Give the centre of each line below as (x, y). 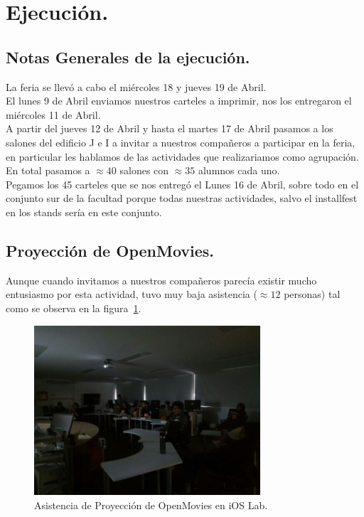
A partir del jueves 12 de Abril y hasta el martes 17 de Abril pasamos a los (170, 128)
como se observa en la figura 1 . (74, 308)
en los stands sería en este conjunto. (84, 212)
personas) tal (312, 294)
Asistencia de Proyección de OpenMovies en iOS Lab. (151, 505)
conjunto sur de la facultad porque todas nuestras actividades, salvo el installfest (182, 198)
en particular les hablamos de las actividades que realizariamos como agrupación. (182, 156)
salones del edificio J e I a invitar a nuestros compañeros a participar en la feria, (181, 142)
